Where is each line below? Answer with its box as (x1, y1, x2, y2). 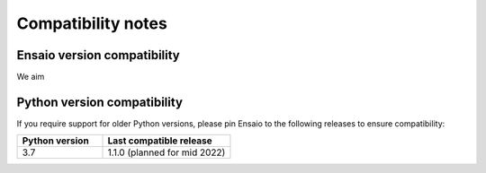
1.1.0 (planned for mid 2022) (107, 146, 226, 159)
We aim (16, 72, 45, 82)
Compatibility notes (16, 13, 168, 33)
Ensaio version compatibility (16, 48, 180, 63)
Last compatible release (107, 134, 213, 147)
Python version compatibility (16, 94, 184, 109)
